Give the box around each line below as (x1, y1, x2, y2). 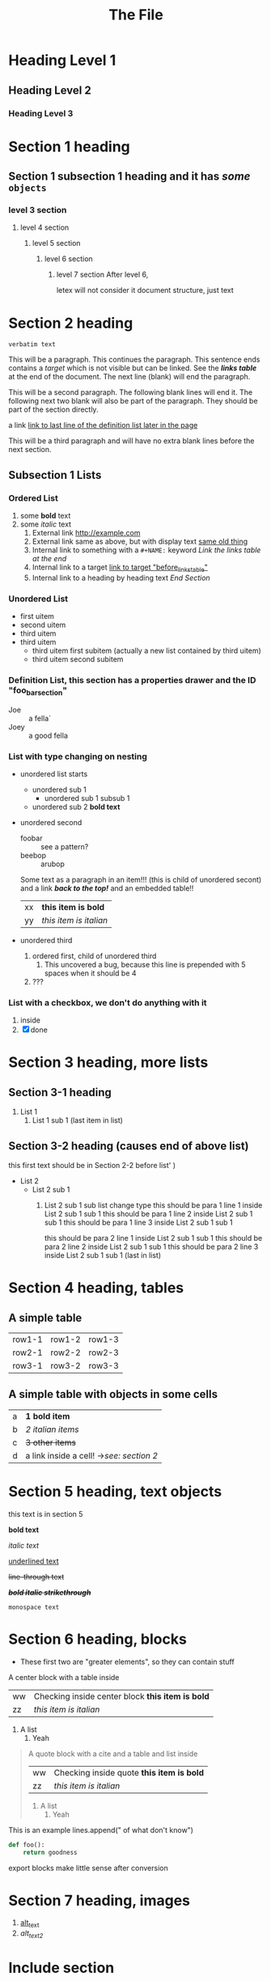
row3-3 (88, 1361, 119, 1372)
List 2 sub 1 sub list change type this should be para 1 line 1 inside (44, 1200, 263, 1210)
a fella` (28, 713, 51, 723)
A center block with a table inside (8, 1672, 120, 1682)
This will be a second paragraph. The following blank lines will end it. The (8, 387, 253, 397)
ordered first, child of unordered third (32, 950, 157, 960)
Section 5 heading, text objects (8, 1483, 222, 1501)
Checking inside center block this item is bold (33, 1691, 210, 1702)
